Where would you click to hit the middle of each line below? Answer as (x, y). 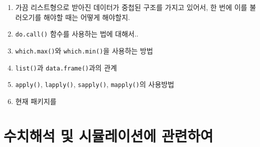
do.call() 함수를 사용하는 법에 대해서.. (77, 34)
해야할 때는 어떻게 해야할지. (87, 17)
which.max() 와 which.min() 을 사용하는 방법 (84, 50)
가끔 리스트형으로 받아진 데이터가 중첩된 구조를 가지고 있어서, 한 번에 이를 (131, 7)
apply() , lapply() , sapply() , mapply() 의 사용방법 (95, 84)
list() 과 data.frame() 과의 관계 (66, 67)
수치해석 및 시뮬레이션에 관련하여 (108, 135)
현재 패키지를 (36, 101)
